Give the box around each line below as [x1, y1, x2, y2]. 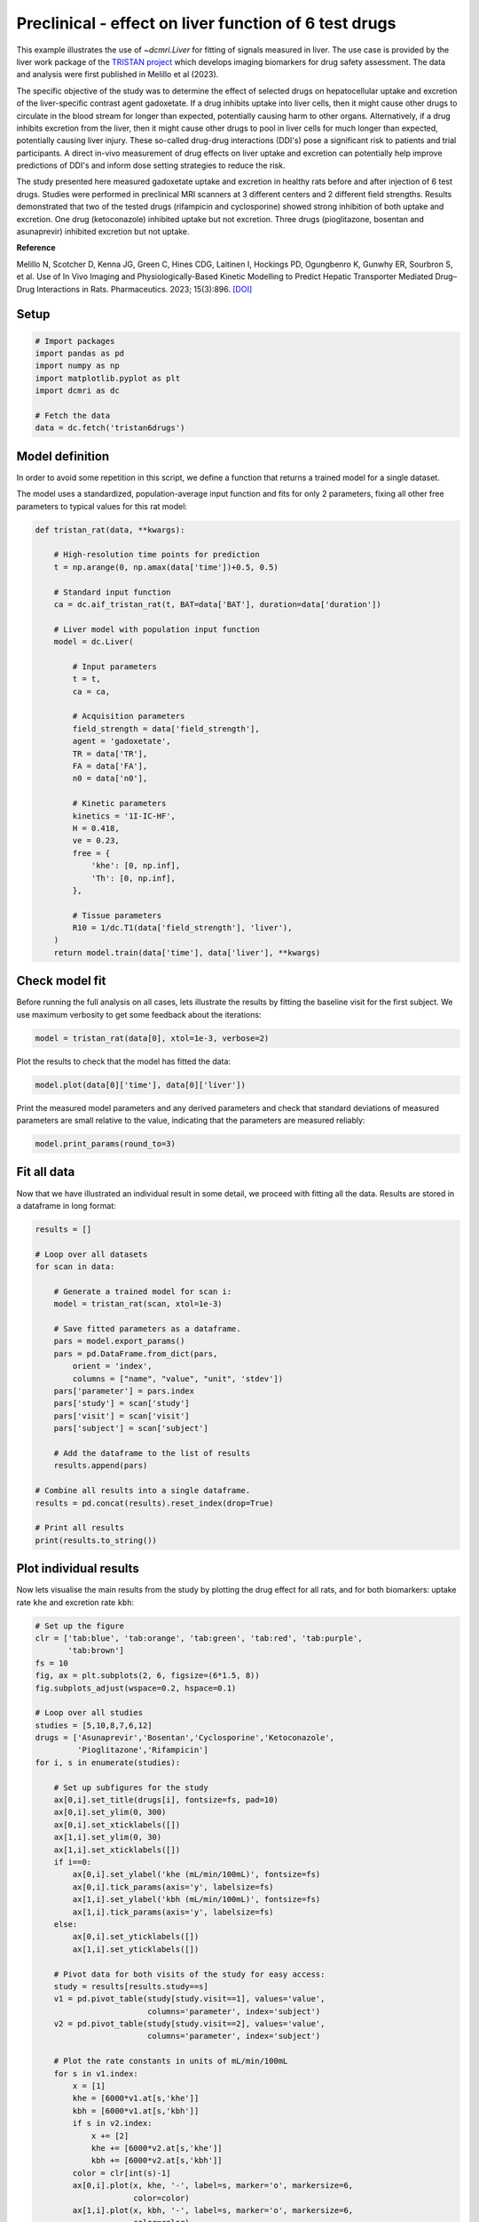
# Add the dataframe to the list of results [53, 1448, 251, 1458]
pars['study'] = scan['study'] [53, 1398, 190, 1409]
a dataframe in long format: [16, 1200, 116, 1211]
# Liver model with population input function [53, 624, 261, 635]
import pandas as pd [35, 348, 124, 358]
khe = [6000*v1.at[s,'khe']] [72, 2093, 200, 2104]
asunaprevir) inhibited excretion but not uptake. [16, 227, 190, 237]
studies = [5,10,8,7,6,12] [35, 1720, 153, 1730]
